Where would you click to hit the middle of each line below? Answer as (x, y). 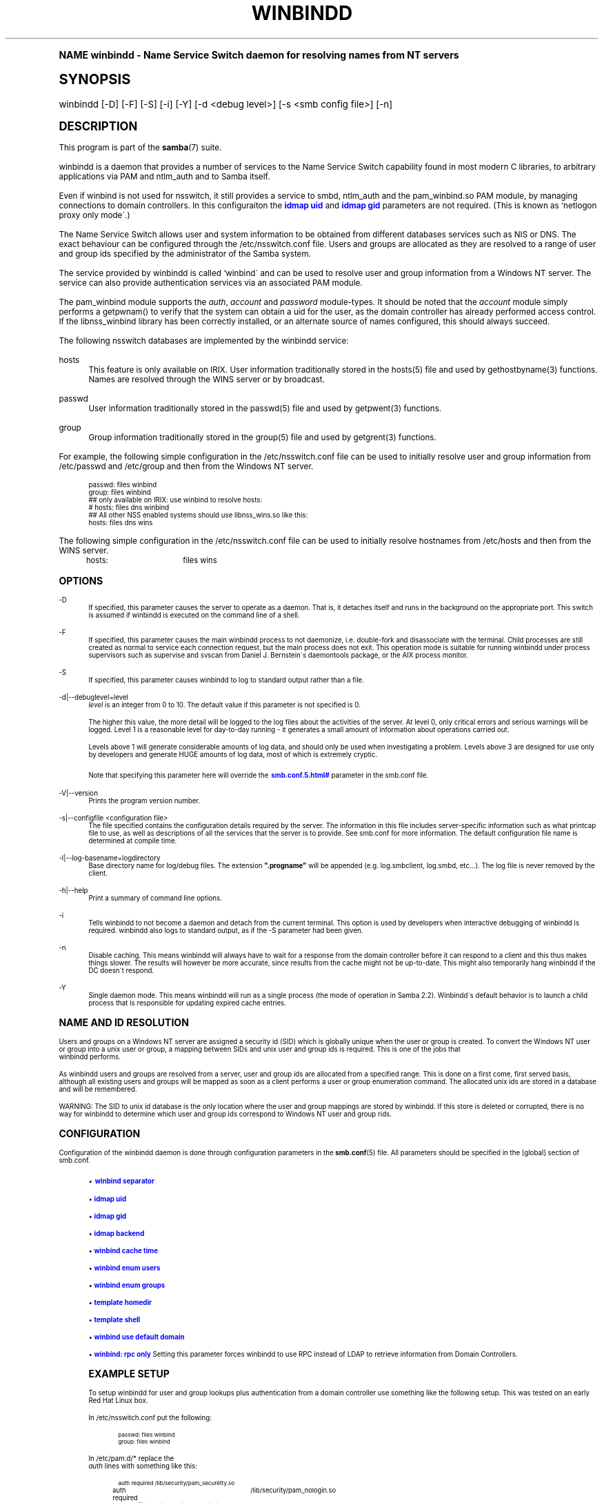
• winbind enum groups (127, 1285)
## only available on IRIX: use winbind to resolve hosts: (175, 500)
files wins (200, 560)
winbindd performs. (90, 1057)
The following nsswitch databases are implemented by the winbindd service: (204, 341)
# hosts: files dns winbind (129, 507)
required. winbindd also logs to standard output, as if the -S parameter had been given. (226, 930)
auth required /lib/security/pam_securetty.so (177, 1483)
